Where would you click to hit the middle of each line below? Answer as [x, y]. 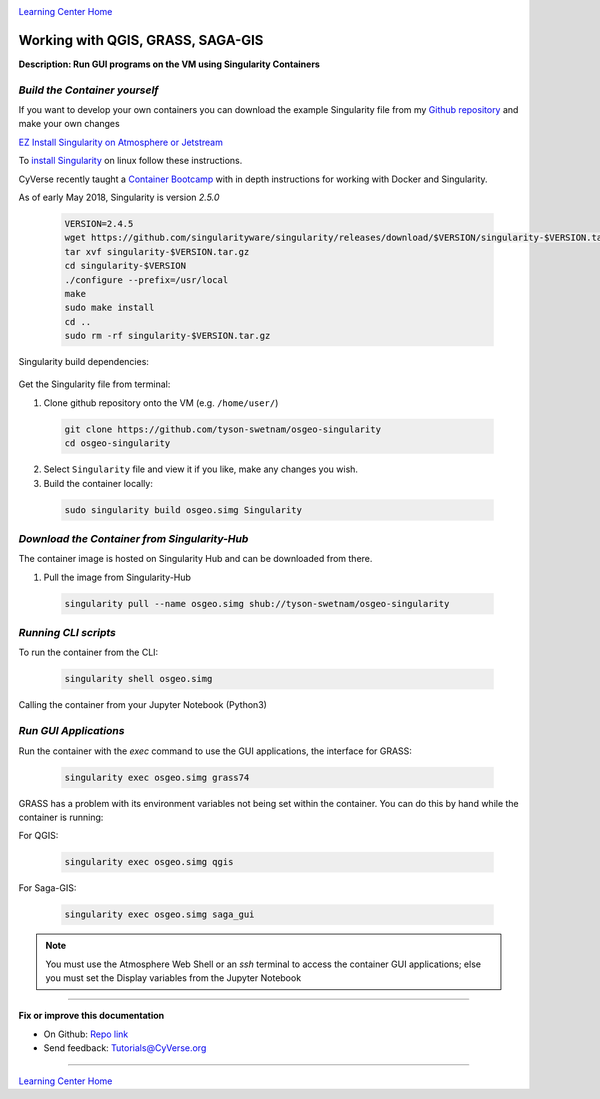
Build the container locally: [98, 483]
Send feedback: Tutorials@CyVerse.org [125, 1048]
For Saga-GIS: [47, 888]
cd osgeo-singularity [117, 443]
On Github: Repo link [86, 1034]
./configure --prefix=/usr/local [146, 279]
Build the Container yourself [88, 90]
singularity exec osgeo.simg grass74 [157, 777]
